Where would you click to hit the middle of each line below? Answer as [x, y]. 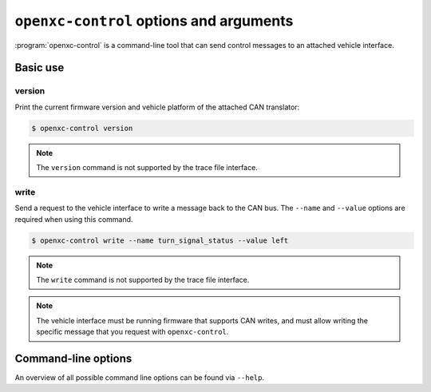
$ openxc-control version [82, 128]
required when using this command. [74, 219]
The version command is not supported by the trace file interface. [147, 168]
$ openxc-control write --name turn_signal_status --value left [160, 240]
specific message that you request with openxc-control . [132, 332]
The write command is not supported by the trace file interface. [143, 279]
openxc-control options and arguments [154, 21]
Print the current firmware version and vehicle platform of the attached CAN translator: [157, 107]
